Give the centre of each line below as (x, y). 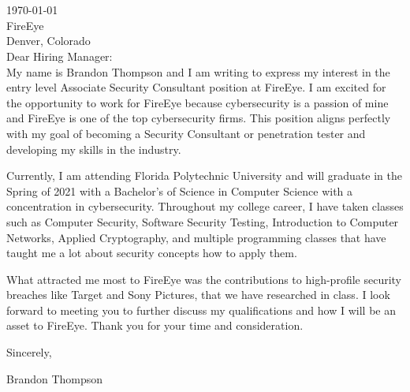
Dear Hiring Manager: (60, 56)
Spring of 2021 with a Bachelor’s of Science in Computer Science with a (180, 190)
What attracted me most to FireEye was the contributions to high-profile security (204, 279)
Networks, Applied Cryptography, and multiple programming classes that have (196, 237)
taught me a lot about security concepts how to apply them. (152, 253)
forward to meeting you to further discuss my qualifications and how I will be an (201, 310)
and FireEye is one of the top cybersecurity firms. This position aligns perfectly (199, 118)
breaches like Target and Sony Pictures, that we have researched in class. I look (198, 295)
